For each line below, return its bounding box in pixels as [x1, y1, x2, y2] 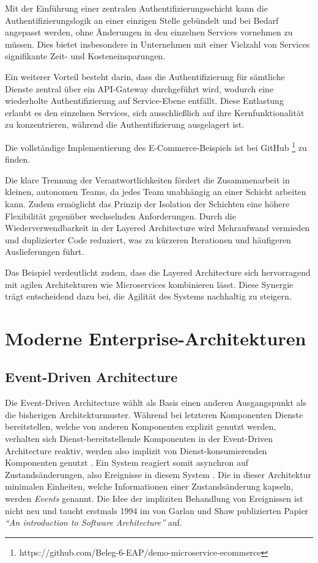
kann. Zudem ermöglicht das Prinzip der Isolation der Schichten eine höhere [5, 197, 290, 210]
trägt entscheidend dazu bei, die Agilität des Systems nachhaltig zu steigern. [5, 290, 292, 303]
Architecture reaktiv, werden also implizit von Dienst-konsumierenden [5, 444, 267, 457]
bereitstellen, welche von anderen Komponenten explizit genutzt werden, [5, 420, 276, 433]
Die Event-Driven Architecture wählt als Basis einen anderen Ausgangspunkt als [5, 396, 306, 409]
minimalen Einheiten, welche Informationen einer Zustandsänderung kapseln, [5, 480, 294, 493]
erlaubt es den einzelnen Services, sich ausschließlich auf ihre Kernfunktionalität [5, 106, 305, 119]
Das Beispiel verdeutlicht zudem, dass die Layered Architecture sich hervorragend [5, 265, 311, 278]
